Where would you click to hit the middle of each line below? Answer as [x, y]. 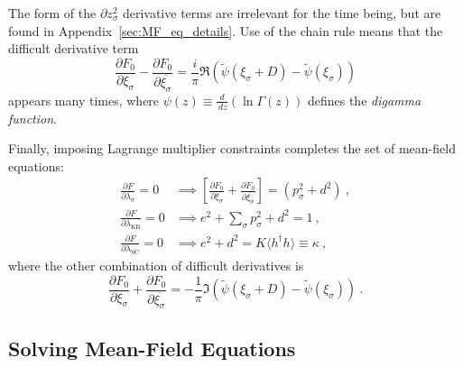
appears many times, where [84, 100]
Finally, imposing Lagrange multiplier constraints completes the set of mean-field [232, 148]
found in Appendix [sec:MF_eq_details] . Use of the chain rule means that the [226, 30]
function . [32, 118]
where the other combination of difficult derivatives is [156, 265]
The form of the [52, 13]
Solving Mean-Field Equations [152, 348]
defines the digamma [364, 100]
